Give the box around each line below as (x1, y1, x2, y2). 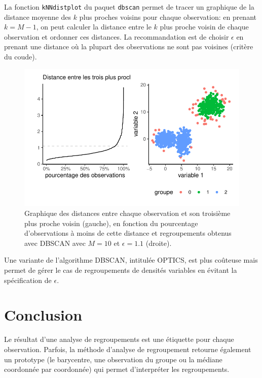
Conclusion (4, 304, 83, 325)
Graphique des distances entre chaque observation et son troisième (24, 208, 231, 218)
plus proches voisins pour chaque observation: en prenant (79, 11, 256, 22)
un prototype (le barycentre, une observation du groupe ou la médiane (4, 354, 222, 364)
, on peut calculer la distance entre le (36, 21, 152, 32)
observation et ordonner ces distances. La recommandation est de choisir (4, 31, 229, 42)
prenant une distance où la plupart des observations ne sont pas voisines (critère (4, 41, 253, 52)
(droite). (145, 237, 172, 248)
